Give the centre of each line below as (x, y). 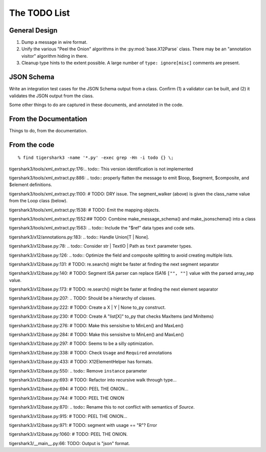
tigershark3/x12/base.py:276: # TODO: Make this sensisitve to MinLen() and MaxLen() (96, 325)
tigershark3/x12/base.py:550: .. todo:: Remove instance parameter (78, 371)
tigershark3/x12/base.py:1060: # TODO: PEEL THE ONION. (68, 434)
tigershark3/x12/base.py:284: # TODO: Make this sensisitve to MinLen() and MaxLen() (97, 335)
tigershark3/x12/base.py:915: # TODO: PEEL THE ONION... (68, 416)
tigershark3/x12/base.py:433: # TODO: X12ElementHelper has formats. (81, 362)
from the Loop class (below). (38, 201)
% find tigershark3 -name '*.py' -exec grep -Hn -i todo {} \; (96, 158)
